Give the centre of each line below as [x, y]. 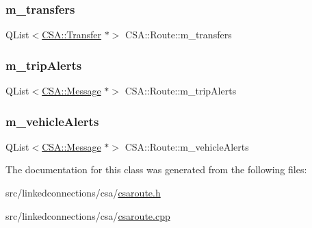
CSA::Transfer [72, 35]
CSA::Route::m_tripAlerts [181, 91]
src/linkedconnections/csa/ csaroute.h [83, 193]
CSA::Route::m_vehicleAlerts [187, 146]
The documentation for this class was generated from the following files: [156, 169]
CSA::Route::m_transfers [179, 35]
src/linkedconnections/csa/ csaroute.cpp [88, 215]
